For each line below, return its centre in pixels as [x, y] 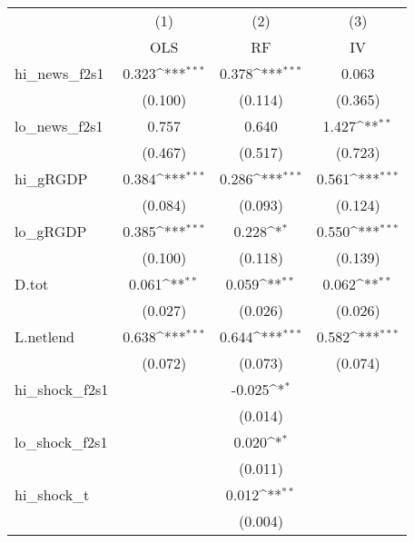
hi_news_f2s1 [59, 73]
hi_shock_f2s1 [62, 389]
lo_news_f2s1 [59, 126]
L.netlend [45, 336]
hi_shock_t [52, 494]
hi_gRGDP [51, 178]
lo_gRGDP [51, 231]
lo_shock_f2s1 [61, 442]
